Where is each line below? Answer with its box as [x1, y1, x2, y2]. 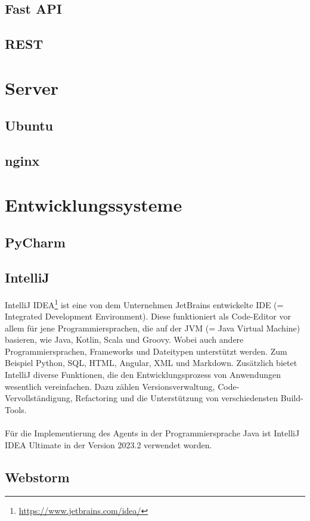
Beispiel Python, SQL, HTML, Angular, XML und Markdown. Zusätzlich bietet [5, 356, 297, 369]
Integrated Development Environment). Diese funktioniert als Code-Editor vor [5, 310, 291, 322]
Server [5, 75, 59, 100]
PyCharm [5, 233, 66, 252]
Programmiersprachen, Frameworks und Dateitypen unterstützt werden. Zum [5, 345, 287, 357]
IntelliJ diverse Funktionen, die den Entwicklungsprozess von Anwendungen [5, 368, 281, 381]
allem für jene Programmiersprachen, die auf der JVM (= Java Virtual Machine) [5, 321, 300, 334]
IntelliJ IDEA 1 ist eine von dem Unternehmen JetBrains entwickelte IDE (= [5, 296, 284, 311]
